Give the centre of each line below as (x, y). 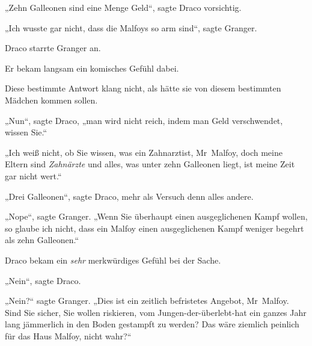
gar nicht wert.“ (33, 175)
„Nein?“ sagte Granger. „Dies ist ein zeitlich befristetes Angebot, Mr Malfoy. (147, 301)
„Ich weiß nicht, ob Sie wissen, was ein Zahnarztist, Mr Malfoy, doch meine (144, 152)
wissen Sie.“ (26, 132)
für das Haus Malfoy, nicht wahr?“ (68, 335)
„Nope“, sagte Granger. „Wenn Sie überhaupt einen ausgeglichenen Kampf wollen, (156, 216)
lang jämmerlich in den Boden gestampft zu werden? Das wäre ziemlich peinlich (152, 324)
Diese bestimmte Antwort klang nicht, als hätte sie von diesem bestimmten (143, 88)
